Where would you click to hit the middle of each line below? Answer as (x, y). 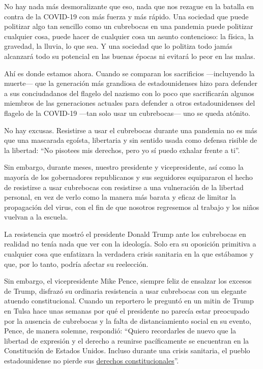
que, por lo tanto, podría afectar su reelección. (76, 264)
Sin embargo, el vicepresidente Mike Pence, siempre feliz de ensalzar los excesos (128, 281)
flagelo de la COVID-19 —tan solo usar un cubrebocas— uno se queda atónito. (127, 113)
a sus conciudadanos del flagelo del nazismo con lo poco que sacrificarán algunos (129, 93)
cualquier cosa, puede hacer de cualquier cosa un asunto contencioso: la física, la (129, 36)
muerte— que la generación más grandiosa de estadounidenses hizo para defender (131, 83)
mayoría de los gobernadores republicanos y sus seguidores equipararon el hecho (128, 177)
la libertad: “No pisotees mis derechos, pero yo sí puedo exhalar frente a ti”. (122, 150)
